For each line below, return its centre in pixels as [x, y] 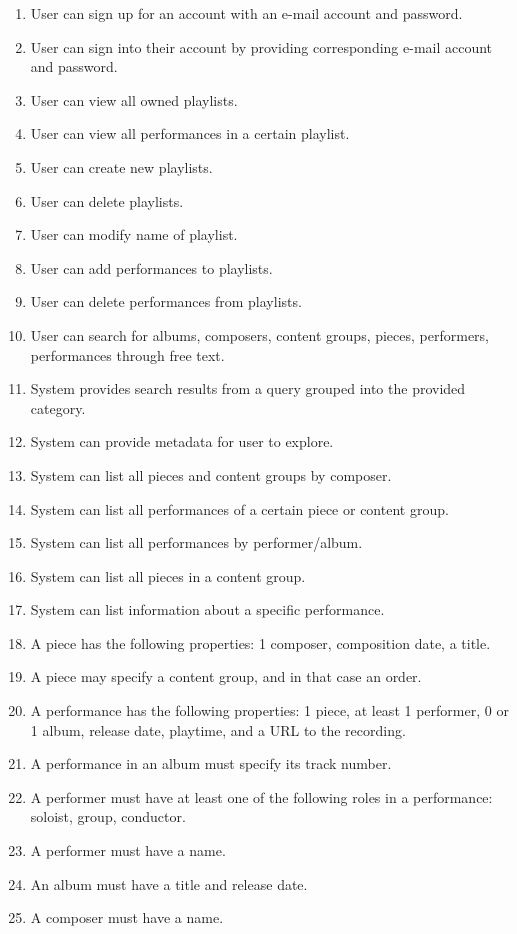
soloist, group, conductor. [108, 816]
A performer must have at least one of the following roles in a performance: [261, 796]
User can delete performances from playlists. [166, 301]
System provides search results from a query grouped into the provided [248, 388]
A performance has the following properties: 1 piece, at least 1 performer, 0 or [269, 710]
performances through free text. [127, 354]
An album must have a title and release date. [169, 883]
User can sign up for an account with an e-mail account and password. [246, 13]
